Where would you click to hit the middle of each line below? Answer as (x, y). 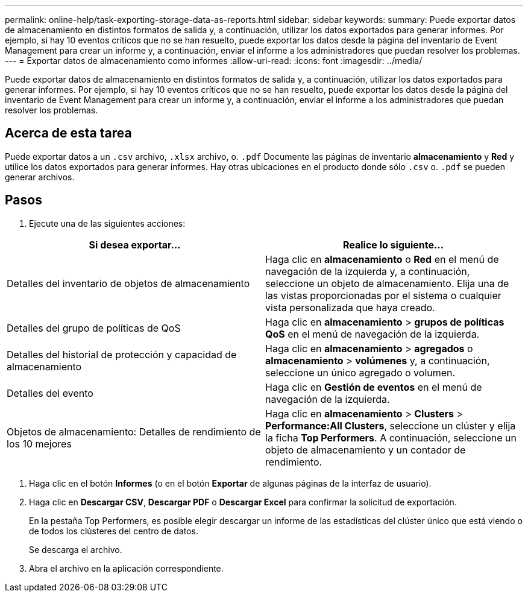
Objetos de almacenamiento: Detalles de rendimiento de (134, 431)
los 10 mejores (39, 444)
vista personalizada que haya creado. (350, 307)
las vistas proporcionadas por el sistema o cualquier (383, 295)
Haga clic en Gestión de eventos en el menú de (374, 387)
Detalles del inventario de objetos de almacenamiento (128, 283)
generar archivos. (40, 177)
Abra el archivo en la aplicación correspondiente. (126, 568)
